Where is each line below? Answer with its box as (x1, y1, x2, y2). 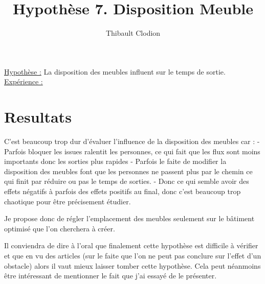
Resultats (4, 106, 72, 127)
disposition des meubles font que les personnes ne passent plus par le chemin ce (4, 165, 253, 176)
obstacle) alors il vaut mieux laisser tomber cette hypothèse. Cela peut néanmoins (4, 260, 261, 271)
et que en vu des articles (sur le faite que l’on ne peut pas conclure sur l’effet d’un (4, 250, 261, 261)
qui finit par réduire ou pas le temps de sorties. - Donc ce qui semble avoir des (4, 176, 249, 186)
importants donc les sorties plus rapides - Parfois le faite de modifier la (4, 156, 227, 167)
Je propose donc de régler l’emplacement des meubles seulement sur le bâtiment (4, 213, 255, 224)
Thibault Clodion (105, 28, 161, 38)
